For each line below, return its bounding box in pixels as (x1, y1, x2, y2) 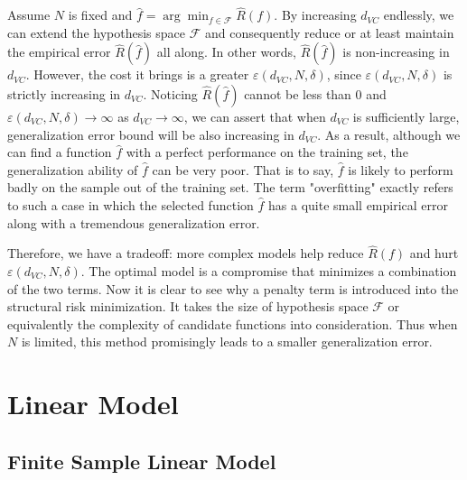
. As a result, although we (317, 125, 461, 143)
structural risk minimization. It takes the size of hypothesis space (7, 297, 369, 316)
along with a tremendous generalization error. (7, 213, 260, 232)
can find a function (7, 143, 112, 162)
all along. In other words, (156, 42, 296, 61)
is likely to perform (348, 160, 453, 179)
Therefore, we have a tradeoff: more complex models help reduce (7, 244, 364, 263)
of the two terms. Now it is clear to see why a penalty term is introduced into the (7, 279, 459, 298)
